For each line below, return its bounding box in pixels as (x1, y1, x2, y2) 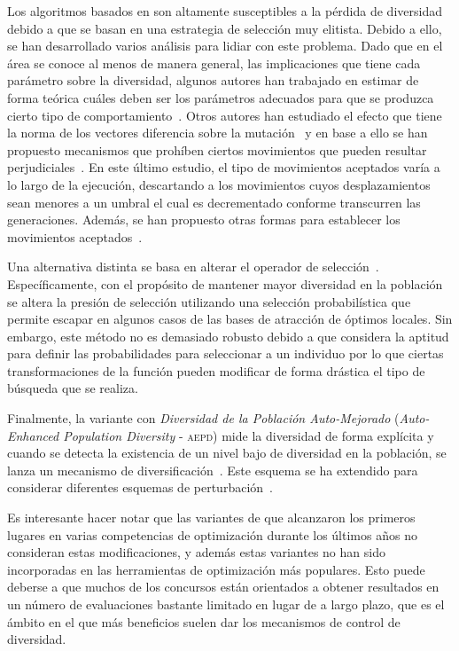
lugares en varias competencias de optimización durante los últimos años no (7, 525, 417, 544)
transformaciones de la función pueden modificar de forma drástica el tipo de (7, 361, 425, 380)
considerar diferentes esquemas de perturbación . (7, 478, 273, 497)
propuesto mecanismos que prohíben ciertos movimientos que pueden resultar (7, 140, 427, 159)
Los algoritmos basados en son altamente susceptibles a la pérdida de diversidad (7, 2, 442, 20)
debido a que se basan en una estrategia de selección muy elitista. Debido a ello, (7, 19, 442, 37)
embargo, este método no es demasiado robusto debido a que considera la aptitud (7, 326, 449, 345)
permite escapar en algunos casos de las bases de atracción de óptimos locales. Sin (7, 310, 453, 328)
